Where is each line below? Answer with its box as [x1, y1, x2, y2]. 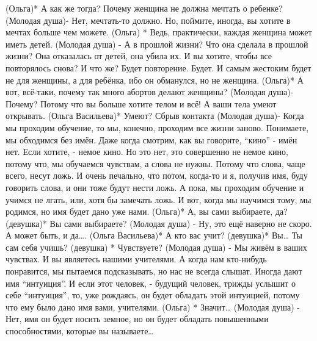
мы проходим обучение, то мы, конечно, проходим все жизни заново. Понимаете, [5, 121, 309, 134]
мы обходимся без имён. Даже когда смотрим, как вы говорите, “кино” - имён [5, 133, 297, 146]
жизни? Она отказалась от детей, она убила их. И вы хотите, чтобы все [5, 49, 272, 62]
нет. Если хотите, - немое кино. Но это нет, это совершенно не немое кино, [5, 145, 288, 158]
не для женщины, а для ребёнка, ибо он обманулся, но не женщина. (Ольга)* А [5, 73, 304, 86]
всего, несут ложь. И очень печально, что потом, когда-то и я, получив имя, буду [5, 169, 308, 182]
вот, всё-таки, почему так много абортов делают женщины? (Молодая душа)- [5, 85, 294, 98]
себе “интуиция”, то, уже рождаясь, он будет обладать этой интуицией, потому [5, 289, 300, 301]
